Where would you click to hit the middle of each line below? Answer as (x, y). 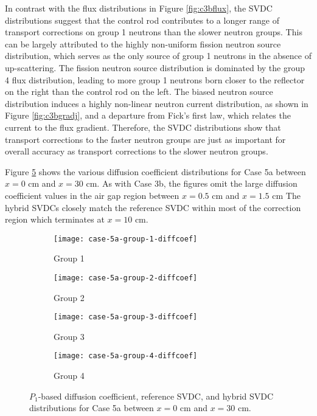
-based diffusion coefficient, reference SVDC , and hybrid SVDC (156, 396)
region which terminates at (55, 219)
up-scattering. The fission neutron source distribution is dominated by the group (155, 67)
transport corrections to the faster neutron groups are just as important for (145, 139)
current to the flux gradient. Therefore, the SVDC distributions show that (143, 127)
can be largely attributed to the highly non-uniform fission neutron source (143, 43)
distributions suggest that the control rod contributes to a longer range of (142, 20)
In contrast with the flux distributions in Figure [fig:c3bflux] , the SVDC (139, 8)
